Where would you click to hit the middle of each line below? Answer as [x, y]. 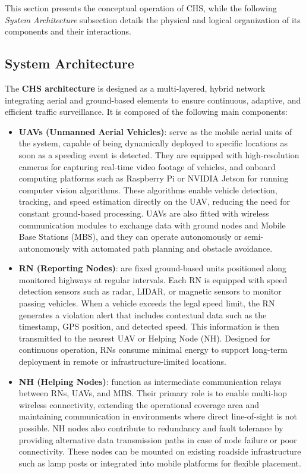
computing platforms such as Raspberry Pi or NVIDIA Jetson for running [154, 178]
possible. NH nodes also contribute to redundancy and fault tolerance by [151, 428]
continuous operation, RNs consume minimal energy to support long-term [153, 350]
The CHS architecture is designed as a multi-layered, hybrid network [135, 88]
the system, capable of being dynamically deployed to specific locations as [153, 143]
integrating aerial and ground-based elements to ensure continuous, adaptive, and [153, 100]
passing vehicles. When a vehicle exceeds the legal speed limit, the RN [147, 303]
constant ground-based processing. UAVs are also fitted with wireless [144, 213]
